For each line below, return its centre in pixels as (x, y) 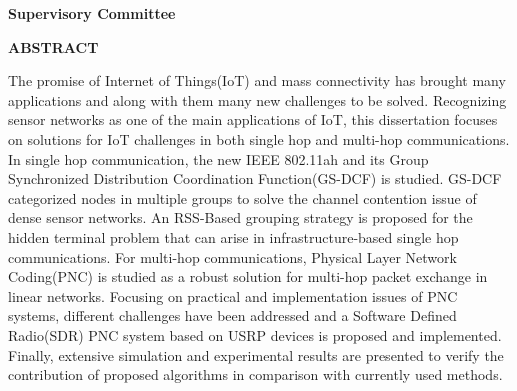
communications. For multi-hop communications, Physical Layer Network (232, 256)
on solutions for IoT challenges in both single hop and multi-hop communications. (259, 138)
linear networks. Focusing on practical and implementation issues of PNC (233, 295)
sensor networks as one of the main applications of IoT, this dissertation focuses (253, 119)
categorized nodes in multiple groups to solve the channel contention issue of (242, 197)
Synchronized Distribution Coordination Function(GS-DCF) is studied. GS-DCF (255, 178)
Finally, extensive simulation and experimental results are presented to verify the (256, 354)
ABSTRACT (53, 46)
